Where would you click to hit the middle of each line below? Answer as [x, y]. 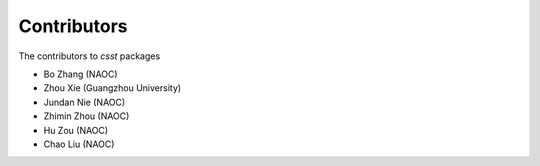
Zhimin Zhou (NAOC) [86, 116]
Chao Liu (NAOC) [79, 144]
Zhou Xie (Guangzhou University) [112, 88]
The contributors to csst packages [89, 56]
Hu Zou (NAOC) [76, 130]
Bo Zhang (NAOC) [81, 74]
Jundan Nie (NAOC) [84, 102]
